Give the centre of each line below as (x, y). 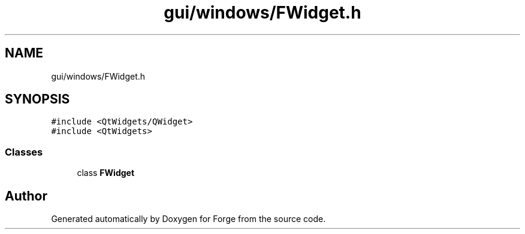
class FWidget (106, 173)
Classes (24, 152)
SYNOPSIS (37, 99)
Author (26, 196)
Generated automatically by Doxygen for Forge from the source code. (188, 219)
